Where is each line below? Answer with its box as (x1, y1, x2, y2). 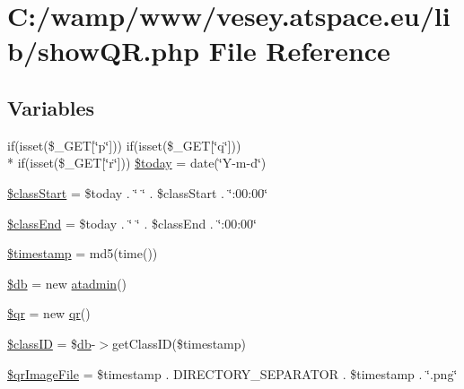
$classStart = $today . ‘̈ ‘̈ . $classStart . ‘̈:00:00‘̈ (7, 183, 268, 202)
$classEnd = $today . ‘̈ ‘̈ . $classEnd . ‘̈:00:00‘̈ (7, 213, 257, 232)
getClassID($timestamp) (112, 333, 246, 352)
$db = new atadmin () (7, 273, 127, 292)
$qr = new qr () (7, 304, 91, 323)
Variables (7, 93, 95, 121)
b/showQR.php (7, 32, 200, 69)
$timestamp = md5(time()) (7, 244, 158, 263)
